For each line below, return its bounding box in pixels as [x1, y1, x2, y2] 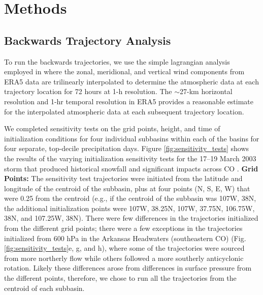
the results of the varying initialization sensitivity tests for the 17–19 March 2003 [4, 153, 256, 163]
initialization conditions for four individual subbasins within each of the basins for [4, 133, 259, 143]
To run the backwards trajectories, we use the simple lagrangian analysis [4, 56, 230, 67]
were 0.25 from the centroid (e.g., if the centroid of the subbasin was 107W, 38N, [4, 193, 256, 203]
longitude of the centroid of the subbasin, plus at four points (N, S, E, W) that [4, 183, 250, 193]
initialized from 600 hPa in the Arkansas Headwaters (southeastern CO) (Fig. [4, 232, 246, 243]
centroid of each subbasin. [4, 282, 85, 293]
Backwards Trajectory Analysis [4, 32, 171, 48]
